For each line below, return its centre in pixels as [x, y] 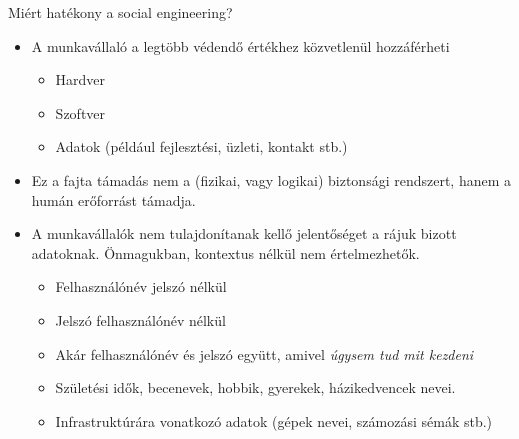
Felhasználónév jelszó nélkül [141, 286]
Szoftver [80, 112]
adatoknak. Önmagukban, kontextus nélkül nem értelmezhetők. [225, 252]
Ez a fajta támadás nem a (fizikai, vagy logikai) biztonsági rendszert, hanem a [271, 179]
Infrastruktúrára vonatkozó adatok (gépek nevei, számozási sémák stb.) [274, 420]
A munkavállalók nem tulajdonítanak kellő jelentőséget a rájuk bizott [244, 233]
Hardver [80, 79]
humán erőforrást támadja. [113, 199]
